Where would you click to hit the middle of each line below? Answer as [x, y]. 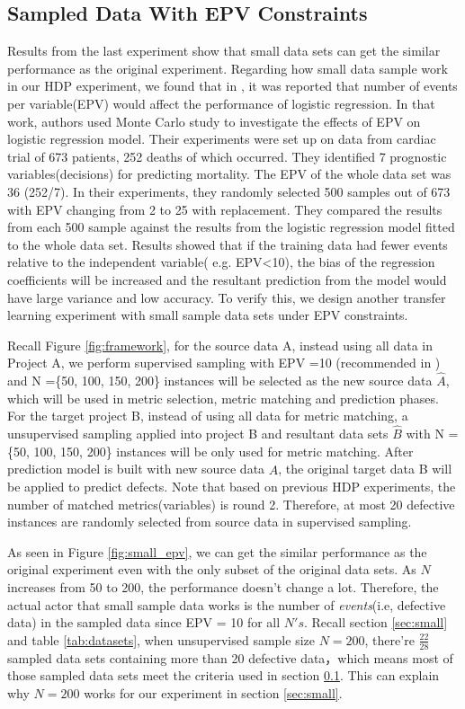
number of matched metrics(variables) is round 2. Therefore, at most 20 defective [231, 504]
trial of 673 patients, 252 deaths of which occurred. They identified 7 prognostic [227, 156]
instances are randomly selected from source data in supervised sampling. [210, 522]
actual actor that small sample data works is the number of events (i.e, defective [227, 604]
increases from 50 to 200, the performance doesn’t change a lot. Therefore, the [223, 587]
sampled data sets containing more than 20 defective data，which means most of [230, 657]
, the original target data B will [365, 469]
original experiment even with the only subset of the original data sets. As [212, 569]
